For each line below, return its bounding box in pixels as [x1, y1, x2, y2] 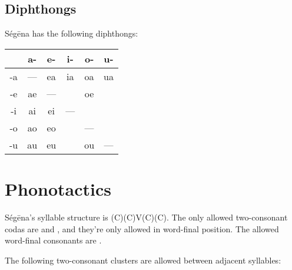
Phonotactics [5, 176, 111, 200]
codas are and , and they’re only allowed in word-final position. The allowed [5, 222, 279, 235]
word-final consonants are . [5, 234, 102, 246]
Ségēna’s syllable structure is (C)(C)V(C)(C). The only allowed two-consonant [5, 210, 288, 223]
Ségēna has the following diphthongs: [5, 27, 138, 39]
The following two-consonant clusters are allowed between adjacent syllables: [5, 253, 281, 266]
